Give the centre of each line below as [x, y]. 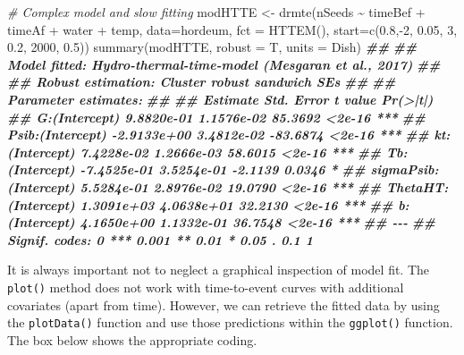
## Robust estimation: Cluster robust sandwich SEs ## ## [202, 82]
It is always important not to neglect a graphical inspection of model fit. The [219, 270]
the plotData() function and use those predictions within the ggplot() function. [230, 322]
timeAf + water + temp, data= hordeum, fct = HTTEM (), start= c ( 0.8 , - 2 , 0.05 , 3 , [232, 29]
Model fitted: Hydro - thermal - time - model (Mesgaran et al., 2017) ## [224, 64]
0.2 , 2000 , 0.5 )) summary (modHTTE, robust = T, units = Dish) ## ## [212, 47]
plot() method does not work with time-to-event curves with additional [206, 287]
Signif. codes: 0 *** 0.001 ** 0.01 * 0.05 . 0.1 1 [160, 239]
